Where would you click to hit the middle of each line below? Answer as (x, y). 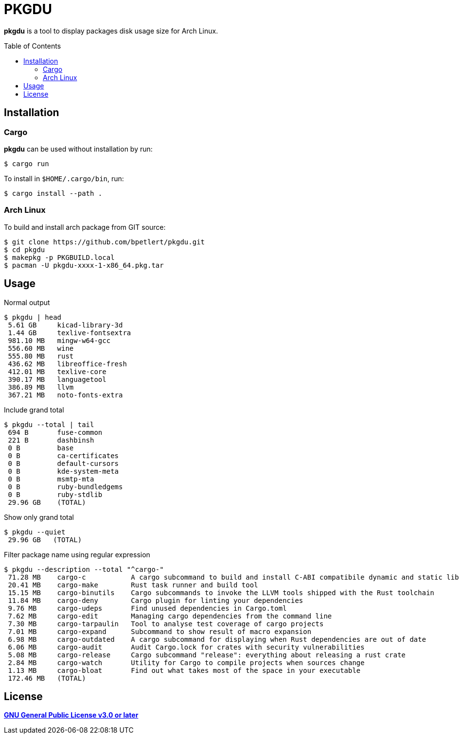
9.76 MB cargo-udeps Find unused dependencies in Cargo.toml (147, 608)
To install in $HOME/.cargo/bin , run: (64, 178)
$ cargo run (26, 163)
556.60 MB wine (41, 348)
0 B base (41, 448)
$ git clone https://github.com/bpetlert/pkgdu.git (105, 242)
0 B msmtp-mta (51, 479)
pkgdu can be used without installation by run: (78, 149)
